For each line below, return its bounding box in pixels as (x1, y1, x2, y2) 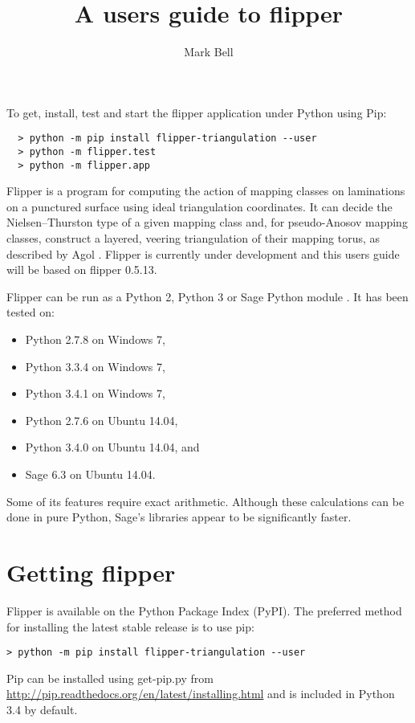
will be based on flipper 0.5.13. (6, 261, 157, 278)
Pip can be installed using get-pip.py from (6, 669, 214, 686)
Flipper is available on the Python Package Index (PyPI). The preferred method (6, 602, 402, 619)
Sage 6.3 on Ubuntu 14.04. (25, 466, 156, 482)
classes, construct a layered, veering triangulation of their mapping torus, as (6, 230, 380, 247)
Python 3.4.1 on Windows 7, (25, 385, 165, 402)
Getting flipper (6, 555, 176, 588)
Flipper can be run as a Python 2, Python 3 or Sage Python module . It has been (6, 288, 409, 304)
